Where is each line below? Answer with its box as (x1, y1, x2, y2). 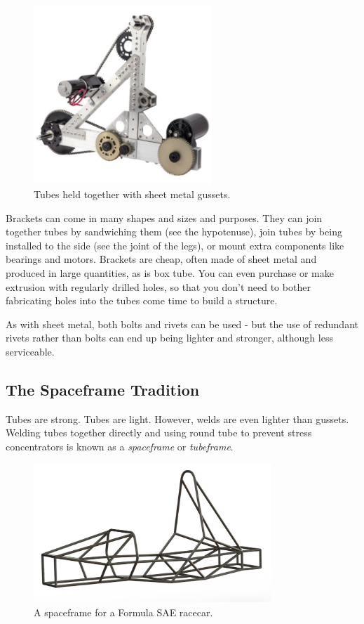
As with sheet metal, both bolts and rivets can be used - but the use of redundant (6, 316, 358, 331)
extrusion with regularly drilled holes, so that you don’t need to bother (6, 279, 311, 294)
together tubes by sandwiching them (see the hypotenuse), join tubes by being (6, 224, 342, 239)
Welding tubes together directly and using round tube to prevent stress (6, 425, 312, 440)
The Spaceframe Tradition (6, 378, 200, 400)
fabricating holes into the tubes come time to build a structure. (6, 293, 278, 308)
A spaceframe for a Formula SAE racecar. (34, 604, 213, 619)
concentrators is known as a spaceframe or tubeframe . (6, 438, 234, 453)
